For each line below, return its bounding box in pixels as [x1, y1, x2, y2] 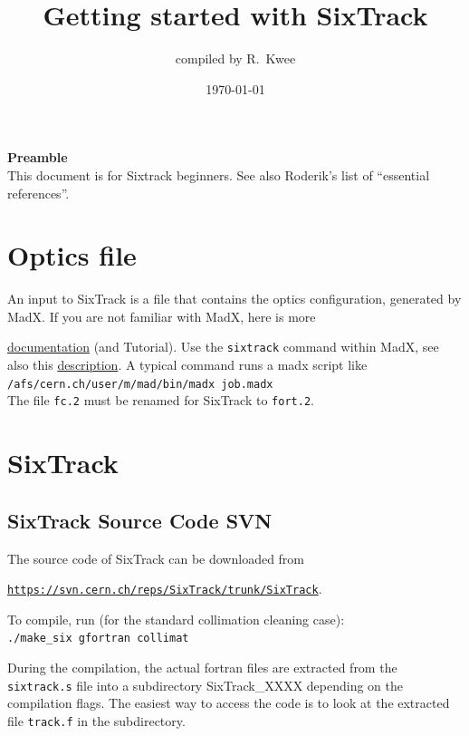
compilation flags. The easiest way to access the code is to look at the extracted [7, 693, 450, 712]
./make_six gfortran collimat [7, 632, 189, 645]
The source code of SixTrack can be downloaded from [7, 548, 305, 567]
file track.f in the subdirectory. [7, 711, 186, 730]
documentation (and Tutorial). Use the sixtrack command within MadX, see [7, 337, 439, 356]
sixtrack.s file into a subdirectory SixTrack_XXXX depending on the [7, 675, 403, 694]
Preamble [7, 148, 68, 167]
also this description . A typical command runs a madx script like [7, 355, 368, 374]
